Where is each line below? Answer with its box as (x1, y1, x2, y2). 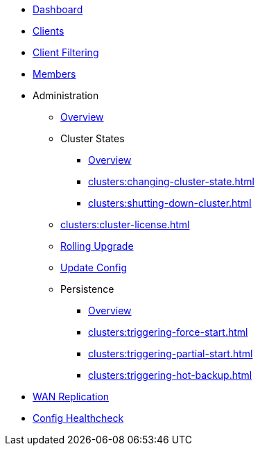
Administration (33, 90, 99, 101)
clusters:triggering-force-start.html (88, 326, 248, 338)
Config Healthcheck (33, 412, 124, 424)
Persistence (60, 283, 114, 295)
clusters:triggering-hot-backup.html (88, 369, 252, 381)
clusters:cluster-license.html (60, 219, 190, 230)
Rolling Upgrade (60, 240, 134, 252)
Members (33, 68, 76, 80)
